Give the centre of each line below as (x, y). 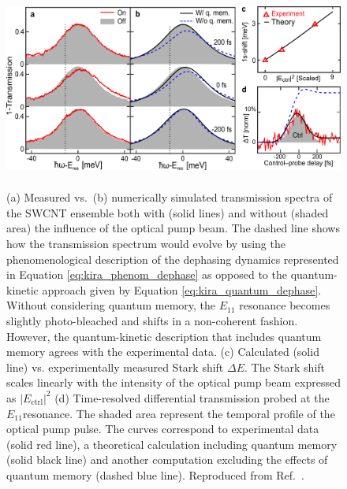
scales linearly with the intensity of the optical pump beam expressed (173, 382)
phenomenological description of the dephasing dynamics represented (173, 259)
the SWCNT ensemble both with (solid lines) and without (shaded (168, 212)
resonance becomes (285, 305)
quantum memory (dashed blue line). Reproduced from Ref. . (155, 474)
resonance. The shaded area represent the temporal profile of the (179, 413)
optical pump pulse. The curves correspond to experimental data (163, 429)
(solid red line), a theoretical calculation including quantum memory (172, 444)
